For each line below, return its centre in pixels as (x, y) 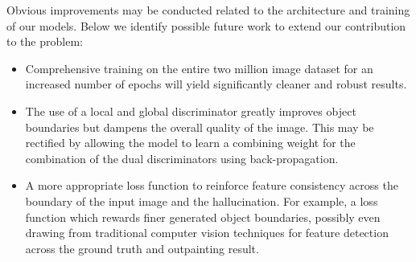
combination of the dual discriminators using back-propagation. (182, 158)
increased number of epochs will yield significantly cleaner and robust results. (216, 84)
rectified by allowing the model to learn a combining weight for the (190, 143)
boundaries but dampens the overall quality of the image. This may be (200, 127)
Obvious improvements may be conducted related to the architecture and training (208, 10)
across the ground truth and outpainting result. (142, 248)
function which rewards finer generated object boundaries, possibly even (203, 217)
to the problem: (45, 41)
